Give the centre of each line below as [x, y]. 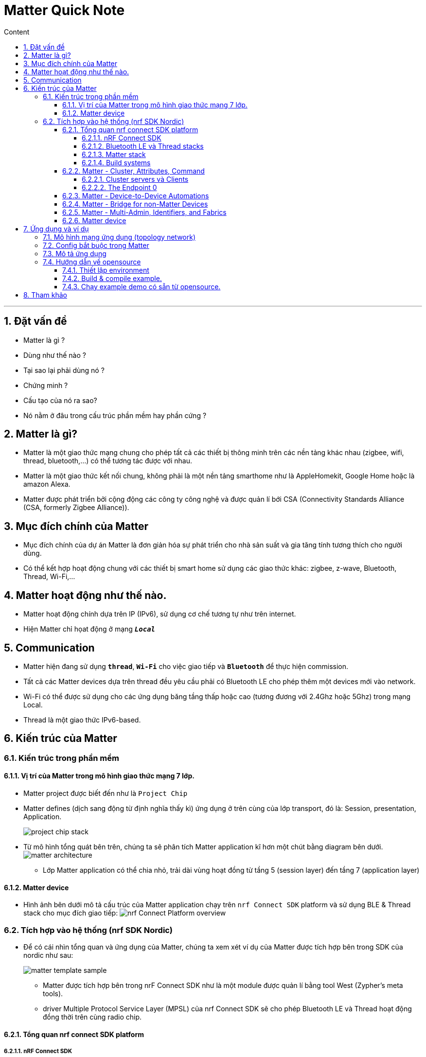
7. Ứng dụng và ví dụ [56, 229]
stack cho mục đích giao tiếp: [71, 913]
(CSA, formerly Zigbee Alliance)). [76, 508]
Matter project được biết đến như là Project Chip [106, 793]
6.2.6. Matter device [94, 220]
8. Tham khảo [45, 295]
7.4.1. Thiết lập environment [106, 270]
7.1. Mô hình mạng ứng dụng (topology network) [119, 237]
